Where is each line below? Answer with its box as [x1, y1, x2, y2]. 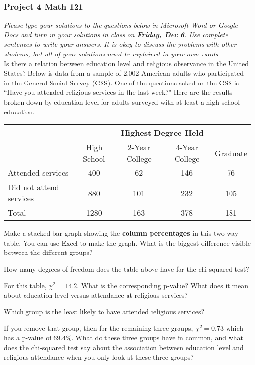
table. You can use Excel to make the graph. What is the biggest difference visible [4, 237, 251, 248]
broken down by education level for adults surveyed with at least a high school [4, 96, 240, 107]
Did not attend [8, 181, 59, 193]
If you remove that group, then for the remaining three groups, [4, 323, 193, 333]
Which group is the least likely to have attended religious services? [4, 306, 204, 316]
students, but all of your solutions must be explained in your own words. [4, 49, 220, 58]
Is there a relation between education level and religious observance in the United [4, 58, 249, 68]
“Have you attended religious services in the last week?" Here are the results [4, 87, 233, 97]
